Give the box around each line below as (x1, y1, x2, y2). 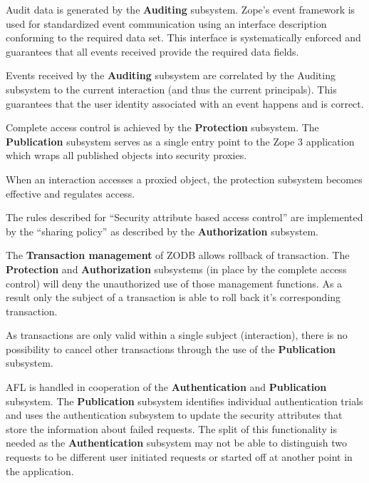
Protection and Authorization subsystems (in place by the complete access (6, 261, 347, 276)
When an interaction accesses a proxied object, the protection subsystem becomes (6, 171, 363, 186)
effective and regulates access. (6, 185, 135, 200)
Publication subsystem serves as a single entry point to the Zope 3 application (6, 133, 355, 148)
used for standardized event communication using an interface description (6, 16, 327, 31)
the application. (6, 463, 74, 478)
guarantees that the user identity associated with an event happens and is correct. (6, 96, 364, 111)
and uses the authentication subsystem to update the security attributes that (6, 407, 343, 422)
